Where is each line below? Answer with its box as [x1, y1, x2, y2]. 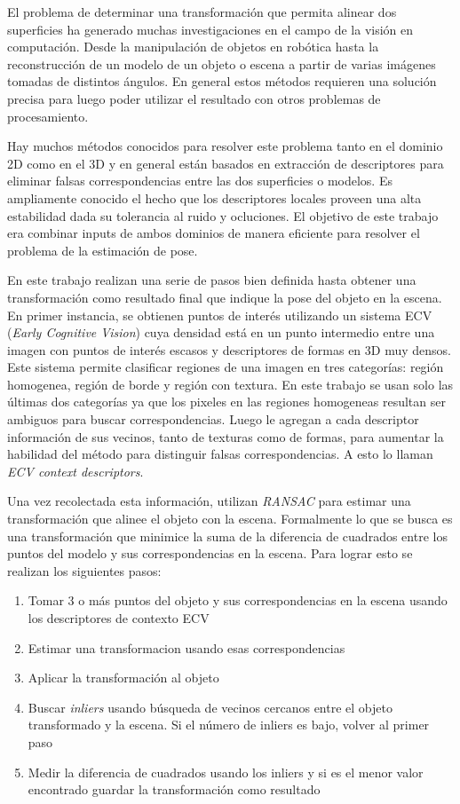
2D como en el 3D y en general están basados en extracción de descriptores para [7, 154, 444, 172]
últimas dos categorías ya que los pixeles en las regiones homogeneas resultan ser [7, 392, 446, 411]
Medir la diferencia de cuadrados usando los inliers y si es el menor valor [28, 762, 424, 781]
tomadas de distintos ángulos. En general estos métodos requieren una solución [7, 72, 437, 91]
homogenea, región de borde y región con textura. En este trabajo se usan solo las [7, 374, 454, 393]
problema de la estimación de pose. [7, 240, 198, 259]
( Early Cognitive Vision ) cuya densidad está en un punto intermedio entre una [7, 323, 435, 342]
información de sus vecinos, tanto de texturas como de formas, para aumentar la [7, 427, 444, 445]
